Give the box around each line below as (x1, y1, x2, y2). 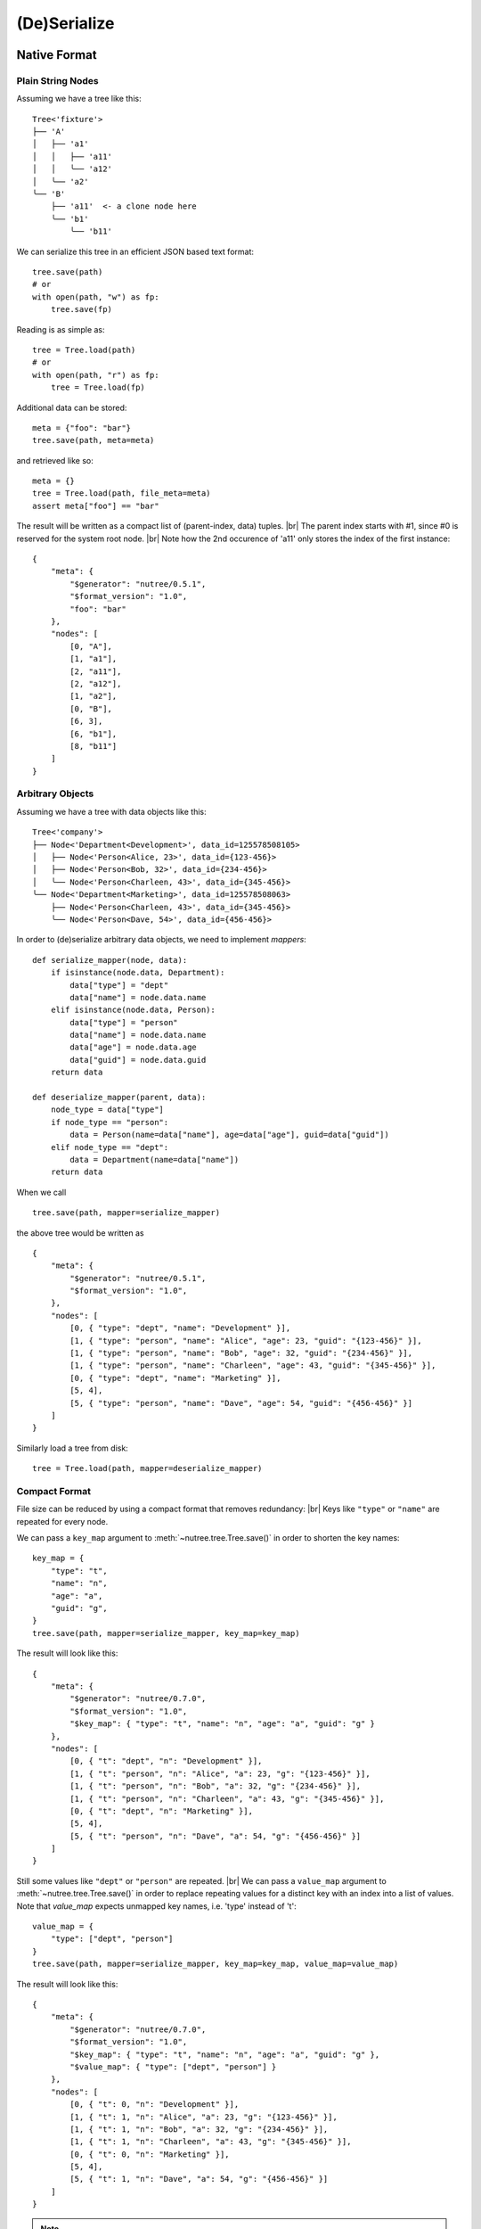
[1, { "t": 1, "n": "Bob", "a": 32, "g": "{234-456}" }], (69, 2124, 329, 2134)
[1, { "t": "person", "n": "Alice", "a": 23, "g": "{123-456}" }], (69, 1768, 371, 1779)
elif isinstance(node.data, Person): (50, 1005, 216, 1016)
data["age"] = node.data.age (69, 1042, 198, 1052)
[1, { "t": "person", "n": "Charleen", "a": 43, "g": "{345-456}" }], (69, 1793, 385, 1804)
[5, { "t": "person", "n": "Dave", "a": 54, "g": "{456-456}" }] (69, 1830, 362, 1841)
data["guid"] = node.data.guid (69, 1055, 207, 1065)
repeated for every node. (16, 1516, 109, 1526)
